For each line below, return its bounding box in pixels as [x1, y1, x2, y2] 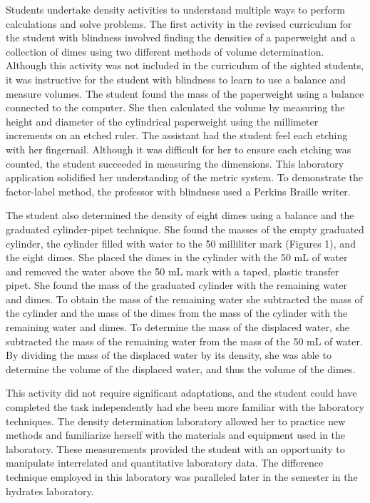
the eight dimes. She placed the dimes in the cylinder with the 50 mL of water [6, 250, 348, 265]
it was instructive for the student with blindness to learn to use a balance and [6, 71, 346, 86]
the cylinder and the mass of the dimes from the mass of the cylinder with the [6, 305, 348, 320]
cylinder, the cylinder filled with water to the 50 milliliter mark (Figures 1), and [6, 235, 356, 250]
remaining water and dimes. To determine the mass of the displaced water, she [6, 320, 349, 335]
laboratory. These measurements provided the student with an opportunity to [6, 441, 345, 456]
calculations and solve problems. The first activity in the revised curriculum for [6, 16, 352, 31]
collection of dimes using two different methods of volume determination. [6, 44, 324, 59]
